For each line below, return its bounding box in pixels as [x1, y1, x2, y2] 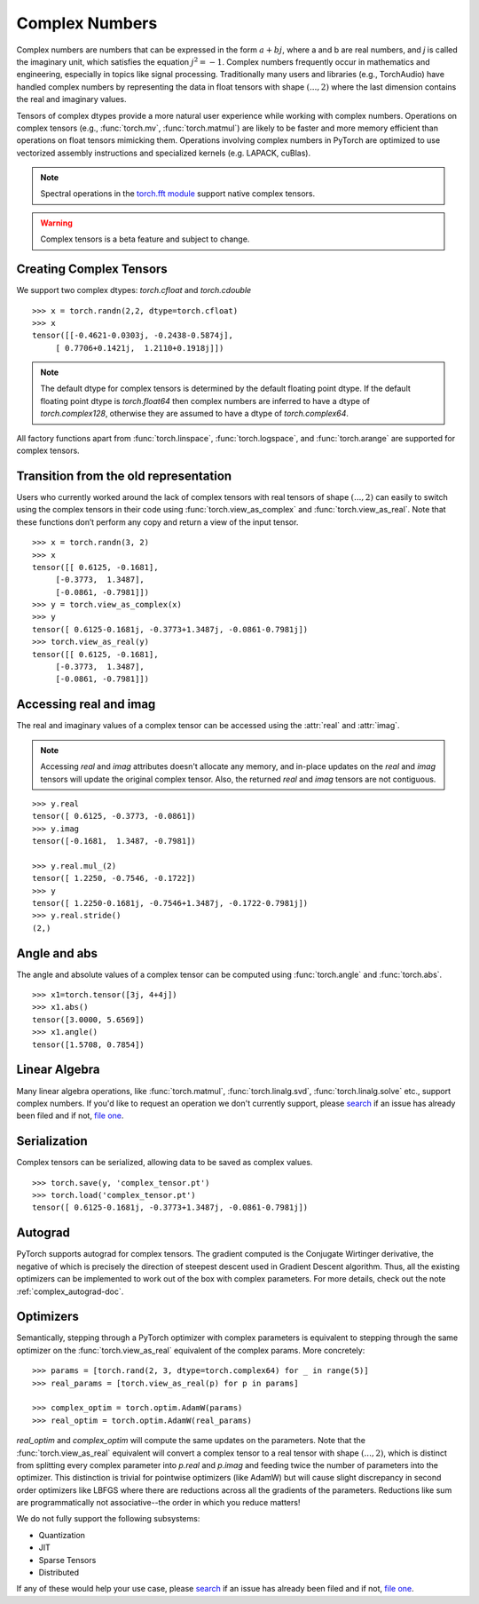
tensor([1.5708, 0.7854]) [32, 1039, 145, 1050]
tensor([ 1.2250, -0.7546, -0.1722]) [32, 873, 197, 884]
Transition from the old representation [16, 468, 232, 483]
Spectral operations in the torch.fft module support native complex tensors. [40, 188, 316, 199]
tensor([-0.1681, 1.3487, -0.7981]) [32, 836, 197, 846]
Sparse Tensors [38, 1554, 97, 1565]
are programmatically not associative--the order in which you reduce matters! [16, 1497, 301, 1508]
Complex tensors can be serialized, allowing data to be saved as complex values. [16, 1157, 313, 1168]
